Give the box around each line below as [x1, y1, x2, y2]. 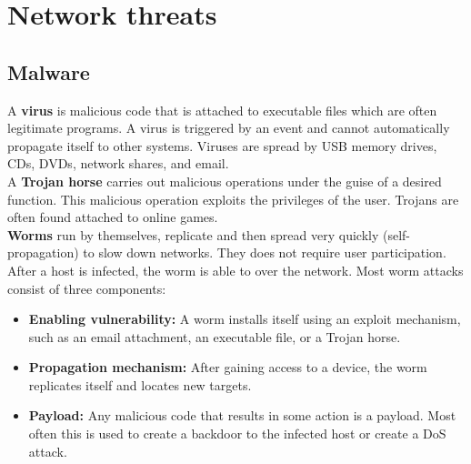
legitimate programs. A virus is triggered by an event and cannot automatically [7, 118, 450, 137]
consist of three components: [7, 278, 166, 298]
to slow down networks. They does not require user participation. [83, 243, 446, 262]
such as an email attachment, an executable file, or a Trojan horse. [28, 327, 401, 346]
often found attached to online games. [7, 207, 218, 227]
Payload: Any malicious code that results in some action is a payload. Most [28, 406, 456, 425]
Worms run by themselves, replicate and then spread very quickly [7, 225, 379, 244]
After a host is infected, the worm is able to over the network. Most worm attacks [7, 260, 464, 279]
